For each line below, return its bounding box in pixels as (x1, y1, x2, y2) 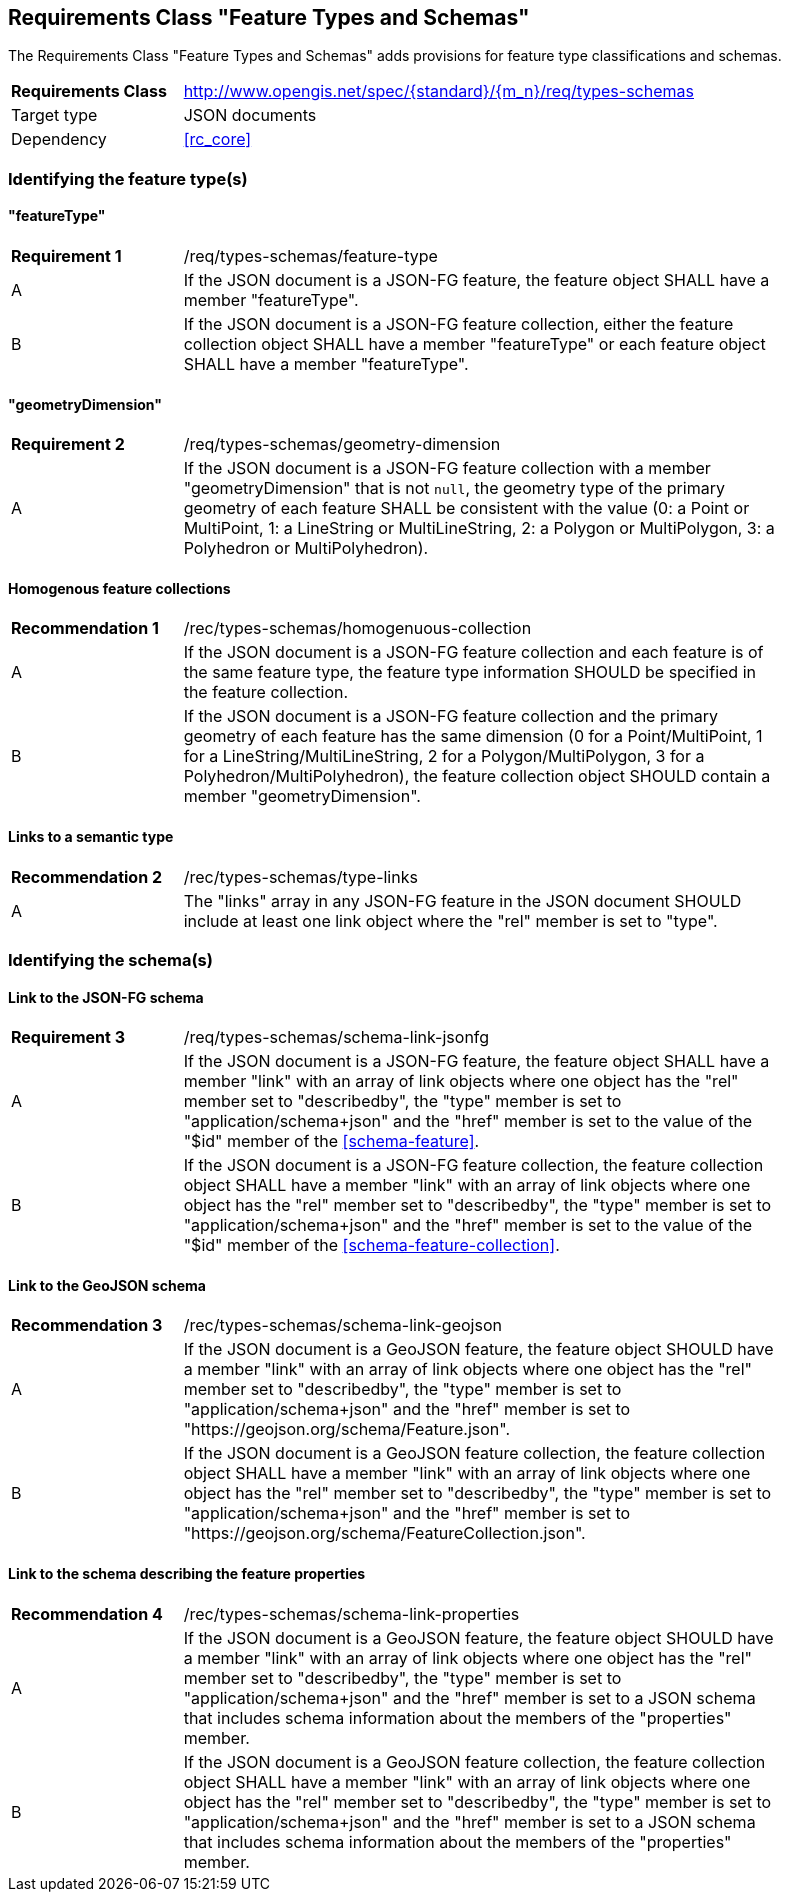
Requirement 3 (11, 1027, 125, 1048)
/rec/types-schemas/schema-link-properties (183, 1603, 520, 1624)
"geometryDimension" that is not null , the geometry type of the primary (183, 478, 725, 499)
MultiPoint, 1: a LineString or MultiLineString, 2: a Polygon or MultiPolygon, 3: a (183, 518, 775, 539)
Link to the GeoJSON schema (8, 1276, 206, 1294)
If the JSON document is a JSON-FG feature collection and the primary (183, 706, 719, 727)
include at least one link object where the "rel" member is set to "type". (183, 910, 718, 931)
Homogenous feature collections (8, 579, 231, 597)
